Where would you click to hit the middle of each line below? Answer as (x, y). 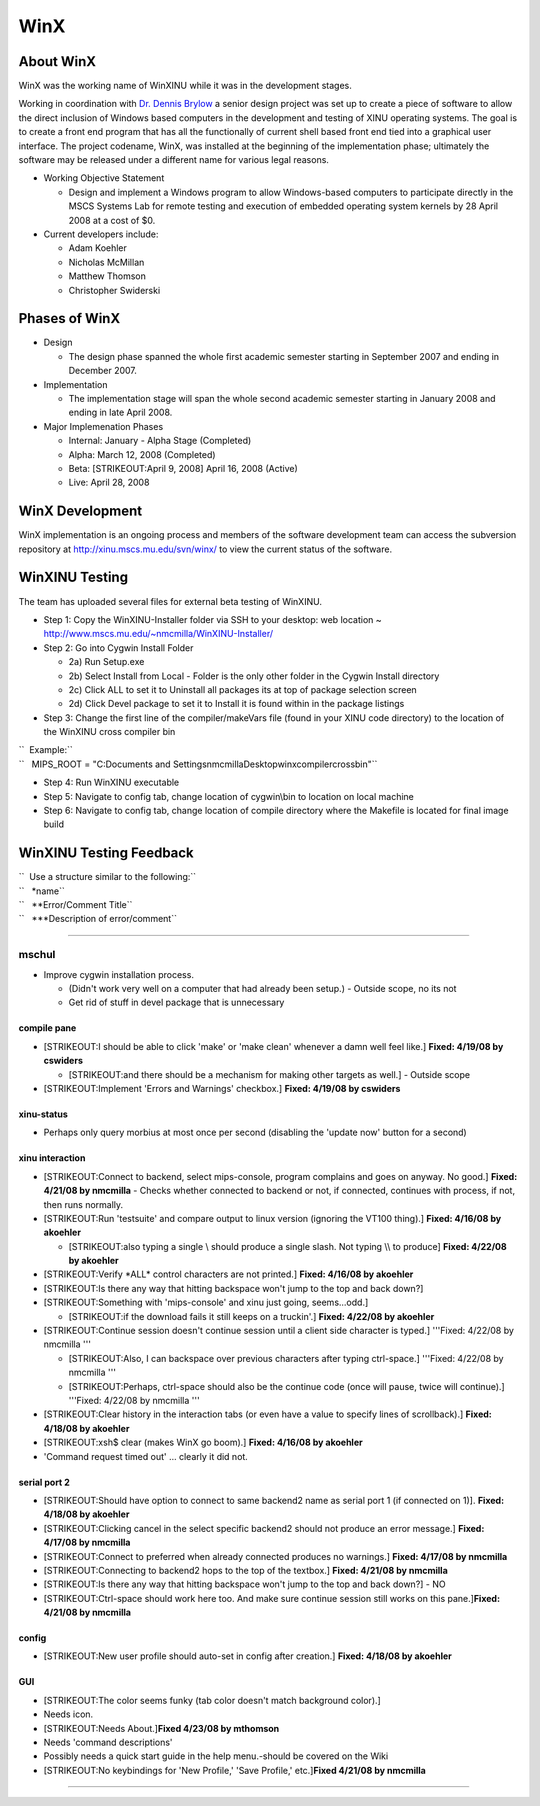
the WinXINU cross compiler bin (109, 732)
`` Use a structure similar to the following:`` (107, 877)
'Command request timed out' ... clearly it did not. (146, 1456)
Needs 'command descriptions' (108, 1742)
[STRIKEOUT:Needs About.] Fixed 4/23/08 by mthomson (161, 1728)
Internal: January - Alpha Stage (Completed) (160, 441)
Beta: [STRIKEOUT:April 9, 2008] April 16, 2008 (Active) (183, 468)
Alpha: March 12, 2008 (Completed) (142, 454)
